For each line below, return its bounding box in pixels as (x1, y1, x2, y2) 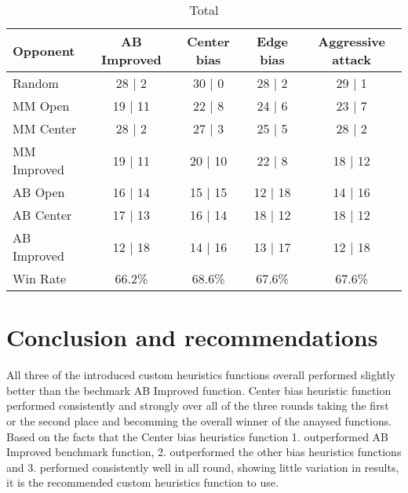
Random (13, 74, 59, 92)
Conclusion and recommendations (6, 321, 378, 353)
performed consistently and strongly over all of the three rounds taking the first (6, 397, 389, 414)
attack (332, 50, 371, 68)
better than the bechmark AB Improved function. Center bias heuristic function (6, 382, 392, 398)
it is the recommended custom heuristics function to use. (6, 474, 279, 491)
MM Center (13, 119, 77, 137)
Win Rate (13, 269, 67, 287)
